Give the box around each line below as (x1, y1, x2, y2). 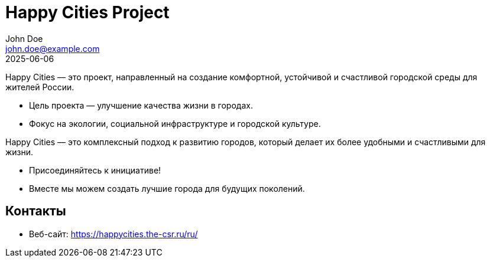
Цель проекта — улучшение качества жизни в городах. (29, 100, 253, 110)
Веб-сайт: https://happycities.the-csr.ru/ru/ (29, 228, 198, 239)
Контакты (5, 204, 66, 219)
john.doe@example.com (5, 43, 100, 54)
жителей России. (5, 81, 74, 92)
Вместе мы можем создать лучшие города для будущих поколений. (29, 183, 305, 194)
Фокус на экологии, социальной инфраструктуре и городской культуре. (29, 118, 321, 129)
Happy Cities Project (5, 2, 170, 22)
